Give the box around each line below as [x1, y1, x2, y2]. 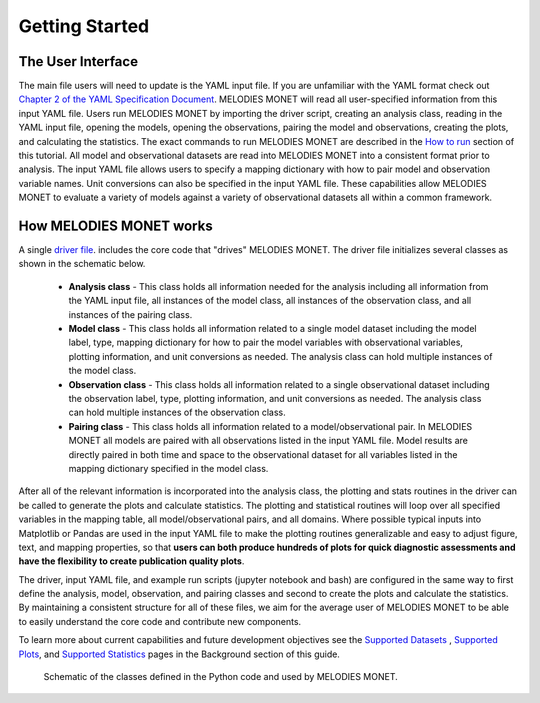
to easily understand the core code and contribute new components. [18, 615, 302, 627]
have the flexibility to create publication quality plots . [18, 555, 245, 567]
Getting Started [18, 15, 150, 37]
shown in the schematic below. [18, 258, 146, 270]
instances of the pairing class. [68, 308, 193, 320]
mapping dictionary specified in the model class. [68, 462, 269, 474]
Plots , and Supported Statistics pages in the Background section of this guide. [18, 648, 340, 660]
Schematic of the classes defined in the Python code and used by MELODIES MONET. [43, 671, 399, 683]
